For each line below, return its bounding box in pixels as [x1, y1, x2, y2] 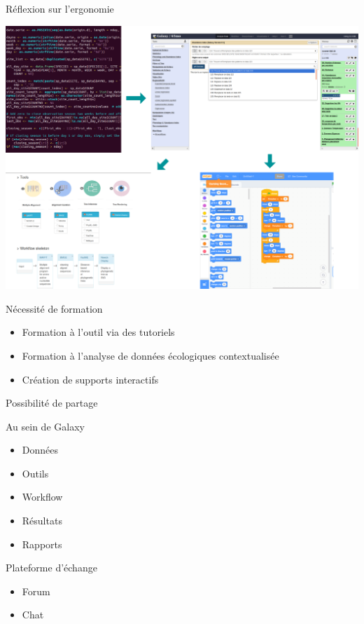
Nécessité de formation [6, 301, 103, 316]
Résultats [22, 513, 62, 528]
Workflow [22, 489, 63, 504]
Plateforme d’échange [6, 560, 97, 575]
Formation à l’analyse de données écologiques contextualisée [22, 348, 279, 362]
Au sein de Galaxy [6, 419, 85, 433]
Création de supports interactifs [22, 372, 159, 386]
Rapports [22, 536, 62, 551]
